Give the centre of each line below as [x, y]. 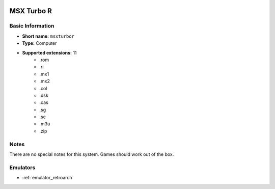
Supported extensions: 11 [49, 52]
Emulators [22, 167]
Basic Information [32, 26]
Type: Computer [39, 43]
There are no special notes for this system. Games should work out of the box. [92, 154]
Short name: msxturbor [48, 36]
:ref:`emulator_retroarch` [48, 178]
